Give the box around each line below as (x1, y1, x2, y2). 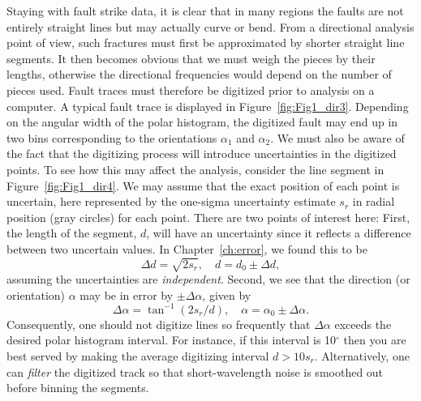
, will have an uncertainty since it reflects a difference (146, 224, 411, 241)
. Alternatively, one (314, 347, 410, 364)
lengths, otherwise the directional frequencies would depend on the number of (6, 66, 392, 83)
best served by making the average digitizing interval (6, 347, 269, 364)
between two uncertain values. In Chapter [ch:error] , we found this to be (6, 240, 367, 257)
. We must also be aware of (270, 129, 405, 146)
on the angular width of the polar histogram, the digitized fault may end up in (6, 113, 398, 130)
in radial (352, 193, 395, 210)
